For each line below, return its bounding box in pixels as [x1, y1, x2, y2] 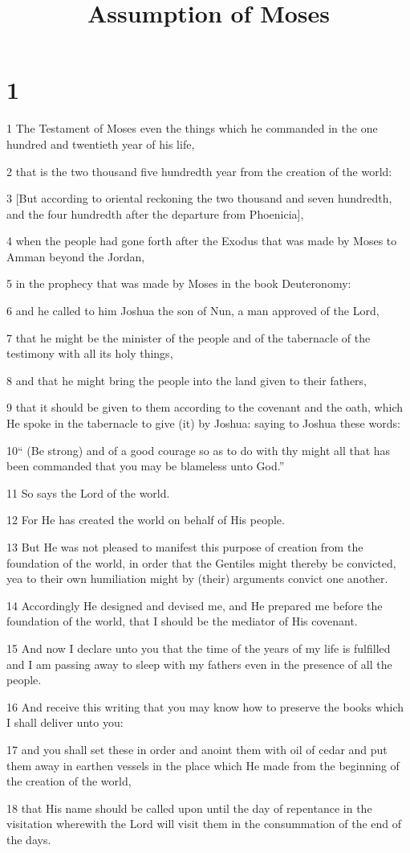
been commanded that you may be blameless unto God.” [6, 457, 285, 474]
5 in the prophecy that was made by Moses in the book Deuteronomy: [6, 275, 351, 292]
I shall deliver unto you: [6, 714, 124, 731]
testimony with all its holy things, [6, 345, 173, 362]
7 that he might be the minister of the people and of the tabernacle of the [6, 329, 371, 346]
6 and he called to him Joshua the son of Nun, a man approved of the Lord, [6, 302, 380, 319]
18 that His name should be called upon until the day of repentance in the [6, 799, 372, 816]
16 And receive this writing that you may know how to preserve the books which [6, 698, 404, 715]
